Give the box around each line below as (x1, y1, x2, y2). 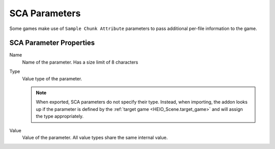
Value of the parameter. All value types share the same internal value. (22, 134, 168, 140)
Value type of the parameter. (22, 75, 82, 81)
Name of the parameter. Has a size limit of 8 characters (22, 59, 139, 65)
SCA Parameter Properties (9, 39, 95, 47)
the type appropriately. (36, 113, 84, 120)
